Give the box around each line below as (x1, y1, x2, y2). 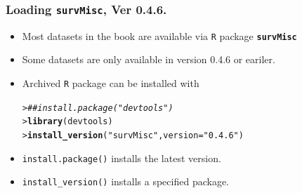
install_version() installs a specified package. (22, 174, 229, 189)
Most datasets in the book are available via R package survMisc (22, 28, 297, 43)
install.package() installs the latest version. (22, 150, 221, 165)
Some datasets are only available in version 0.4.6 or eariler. (22, 52, 275, 67)
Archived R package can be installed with (22, 76, 199, 91)
